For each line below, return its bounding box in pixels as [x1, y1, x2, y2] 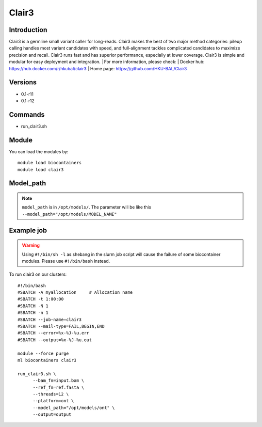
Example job [9, 226, 47, 235]
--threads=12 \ [33, 391, 69, 397]
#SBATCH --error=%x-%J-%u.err [17, 330, 90, 336]
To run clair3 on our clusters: [9, 271, 67, 277]
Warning [22, 242, 40, 248]
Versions [9, 78, 37, 87]
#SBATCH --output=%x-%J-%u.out [17, 337, 92, 343]
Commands [9, 111, 45, 119]
